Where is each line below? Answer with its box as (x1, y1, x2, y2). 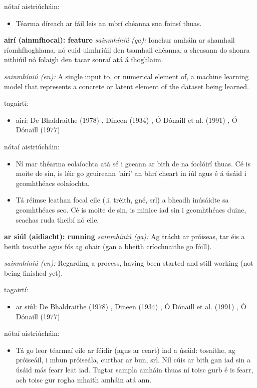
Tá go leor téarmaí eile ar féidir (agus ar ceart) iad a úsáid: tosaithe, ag (16, 344, 235, 355)
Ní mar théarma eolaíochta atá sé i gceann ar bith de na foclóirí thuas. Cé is (16, 158, 250, 168)
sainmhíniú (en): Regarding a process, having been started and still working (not (4, 258, 253, 268)
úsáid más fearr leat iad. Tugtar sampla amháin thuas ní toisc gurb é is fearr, (16, 364, 253, 375)
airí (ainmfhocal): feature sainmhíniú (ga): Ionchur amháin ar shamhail (4, 35, 235, 45)
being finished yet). (4, 267, 63, 278)
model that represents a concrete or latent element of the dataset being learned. (4, 81, 249, 91)
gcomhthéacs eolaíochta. (16, 177, 90, 188)
